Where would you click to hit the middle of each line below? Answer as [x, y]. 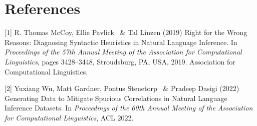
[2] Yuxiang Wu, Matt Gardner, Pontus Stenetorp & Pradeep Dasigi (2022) [122, 88]
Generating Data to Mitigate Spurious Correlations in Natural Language [116, 98]
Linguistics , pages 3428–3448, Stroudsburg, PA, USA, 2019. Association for [120, 61]
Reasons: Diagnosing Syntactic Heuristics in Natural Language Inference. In [121, 42]
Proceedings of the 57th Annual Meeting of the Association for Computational [123, 52]
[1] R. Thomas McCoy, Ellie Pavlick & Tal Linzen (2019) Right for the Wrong [126, 32]
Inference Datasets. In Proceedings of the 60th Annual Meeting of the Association [129, 108]
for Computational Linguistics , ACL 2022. [69, 117]
